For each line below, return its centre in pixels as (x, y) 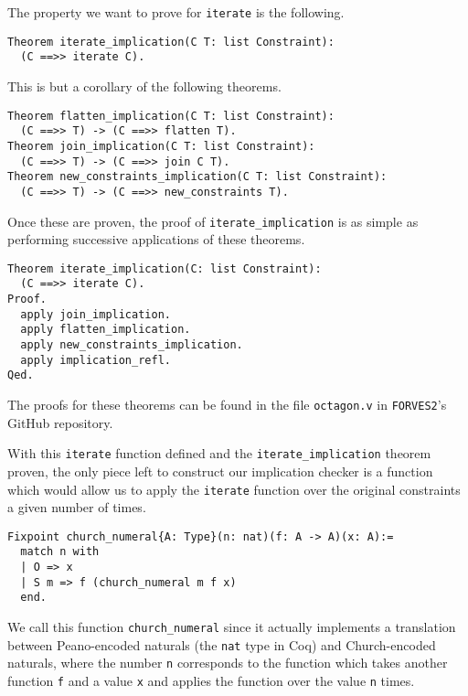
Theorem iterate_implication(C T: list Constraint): (171, 42)
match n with (60, 552)
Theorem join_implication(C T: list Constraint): (161, 146)
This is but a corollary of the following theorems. (144, 86)
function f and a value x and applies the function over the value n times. (211, 680)
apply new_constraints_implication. (132, 345)
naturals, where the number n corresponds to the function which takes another (228, 663)
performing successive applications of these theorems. (156, 239)
